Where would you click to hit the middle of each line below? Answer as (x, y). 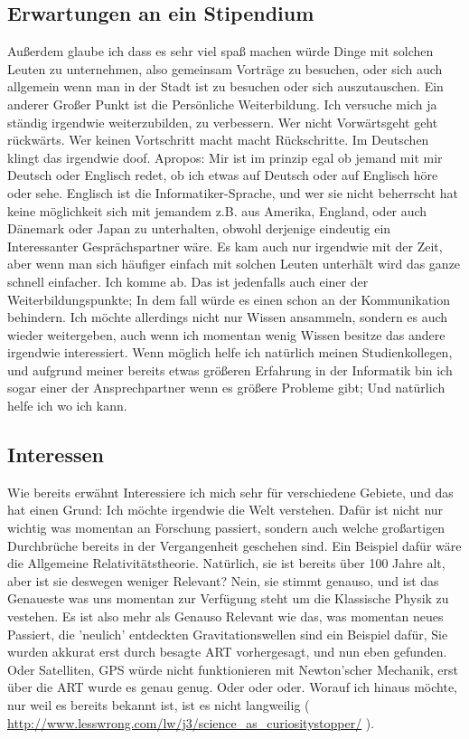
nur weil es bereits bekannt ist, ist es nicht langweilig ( (159, 705)
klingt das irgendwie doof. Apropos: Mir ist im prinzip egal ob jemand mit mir (225, 157)
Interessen (56, 455)
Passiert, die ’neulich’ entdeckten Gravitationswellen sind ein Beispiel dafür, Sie (228, 634)
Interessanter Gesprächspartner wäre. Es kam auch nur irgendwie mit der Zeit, (225, 246)
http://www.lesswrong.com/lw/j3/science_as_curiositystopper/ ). (191, 722)
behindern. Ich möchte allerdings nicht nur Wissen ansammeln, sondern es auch (228, 317)
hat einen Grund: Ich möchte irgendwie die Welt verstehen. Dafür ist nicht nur (225, 510)
